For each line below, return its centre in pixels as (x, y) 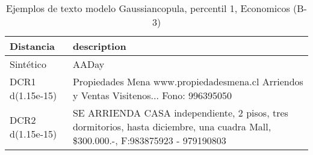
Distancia (33, 46)
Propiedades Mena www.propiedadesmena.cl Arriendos (188, 81)
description (99, 46)
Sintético (28, 64)
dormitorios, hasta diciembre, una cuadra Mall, (172, 126)
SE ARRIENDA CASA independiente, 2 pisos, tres (180, 113)
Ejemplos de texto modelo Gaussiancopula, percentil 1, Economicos (148, 8)
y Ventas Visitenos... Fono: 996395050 (152, 95)
